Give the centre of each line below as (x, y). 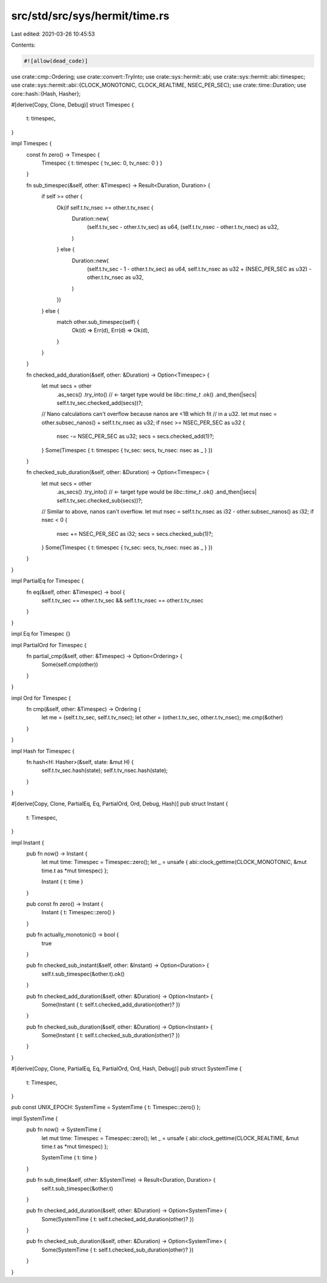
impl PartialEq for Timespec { (48, 581)
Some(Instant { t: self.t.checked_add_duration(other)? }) (111, 1004)
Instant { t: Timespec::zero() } (78, 912)
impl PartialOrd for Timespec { (49, 645)
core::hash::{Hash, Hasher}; (46, 93)
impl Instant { (28, 842)
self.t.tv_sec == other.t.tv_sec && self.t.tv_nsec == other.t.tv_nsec (123, 601)
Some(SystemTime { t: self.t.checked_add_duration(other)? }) (118, 1219)
